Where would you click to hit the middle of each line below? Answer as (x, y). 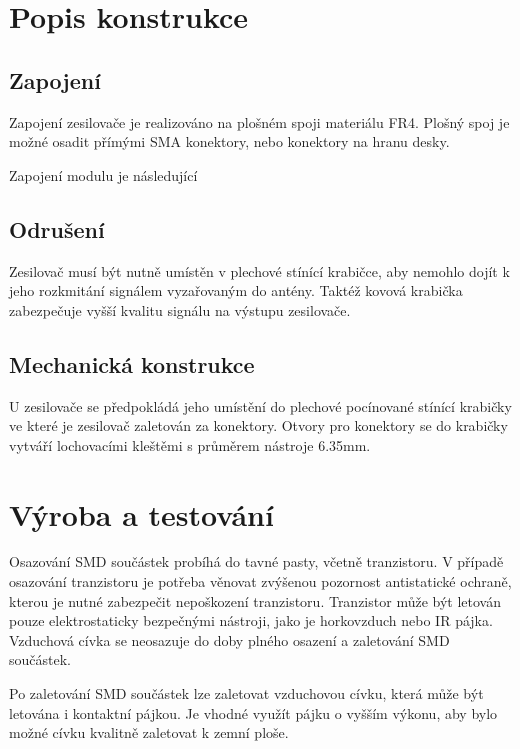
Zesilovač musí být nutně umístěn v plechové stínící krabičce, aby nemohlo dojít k (259, 270)
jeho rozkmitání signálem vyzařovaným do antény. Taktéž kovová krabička (236, 290)
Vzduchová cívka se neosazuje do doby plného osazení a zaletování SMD (229, 639)
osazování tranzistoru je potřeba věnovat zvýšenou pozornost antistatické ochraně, (260, 581)
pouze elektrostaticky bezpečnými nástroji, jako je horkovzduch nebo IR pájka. (251, 620)
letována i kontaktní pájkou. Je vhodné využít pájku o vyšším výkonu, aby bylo (253, 712)
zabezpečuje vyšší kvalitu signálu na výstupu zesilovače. (180, 309)
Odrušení (57, 228)
